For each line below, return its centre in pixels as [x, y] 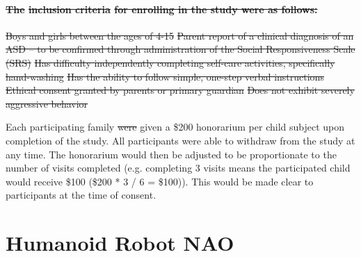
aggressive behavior [47, 103]
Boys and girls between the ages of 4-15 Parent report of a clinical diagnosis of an [180, 35]
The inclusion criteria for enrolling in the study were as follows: [162, 9]
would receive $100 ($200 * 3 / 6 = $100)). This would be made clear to [160, 181]
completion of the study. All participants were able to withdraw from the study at [180, 140]
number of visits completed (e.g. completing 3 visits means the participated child [178, 168]
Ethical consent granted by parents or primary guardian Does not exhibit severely [180, 90]
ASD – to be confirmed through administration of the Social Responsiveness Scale [180, 49]
